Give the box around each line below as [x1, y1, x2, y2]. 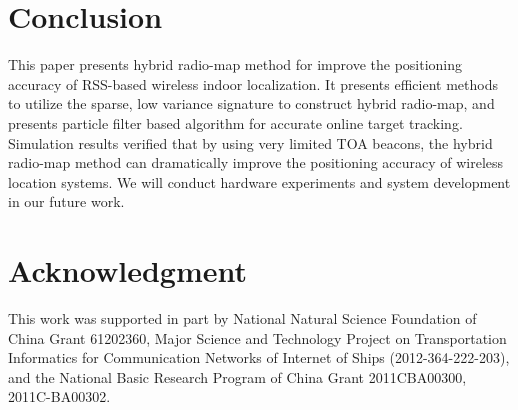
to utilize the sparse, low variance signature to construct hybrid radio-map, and [8, 93, 495, 114]
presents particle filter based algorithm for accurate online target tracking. [8, 112, 463, 133]
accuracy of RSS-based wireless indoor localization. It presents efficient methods [8, 73, 498, 94]
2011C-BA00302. [8, 386, 111, 407]
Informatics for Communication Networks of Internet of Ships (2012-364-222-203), [8, 347, 510, 368]
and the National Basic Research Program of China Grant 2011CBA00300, [8, 366, 467, 387]
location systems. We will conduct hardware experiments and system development [8, 171, 511, 192]
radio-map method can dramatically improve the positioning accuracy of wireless [8, 152, 504, 173]
